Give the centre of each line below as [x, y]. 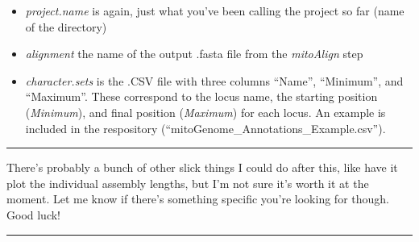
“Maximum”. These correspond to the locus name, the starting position [201, 96]
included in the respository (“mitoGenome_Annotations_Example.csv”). [205, 128]
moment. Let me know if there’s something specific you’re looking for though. [198, 199]
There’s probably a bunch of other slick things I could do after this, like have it [202, 167]
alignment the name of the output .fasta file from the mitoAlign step [194, 54]
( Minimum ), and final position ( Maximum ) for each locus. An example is [205, 112]
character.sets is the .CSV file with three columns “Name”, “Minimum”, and [214, 80]
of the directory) [66, 26]
